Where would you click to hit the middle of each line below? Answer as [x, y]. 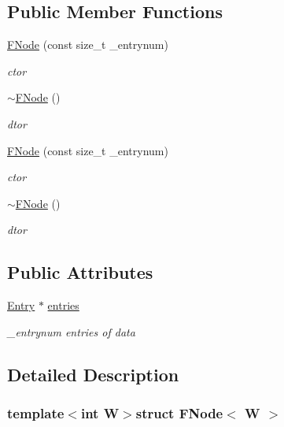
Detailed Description [93, 374]
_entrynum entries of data [71, 331]
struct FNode [179, 413]
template [36, 413]
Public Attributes [80, 272]
